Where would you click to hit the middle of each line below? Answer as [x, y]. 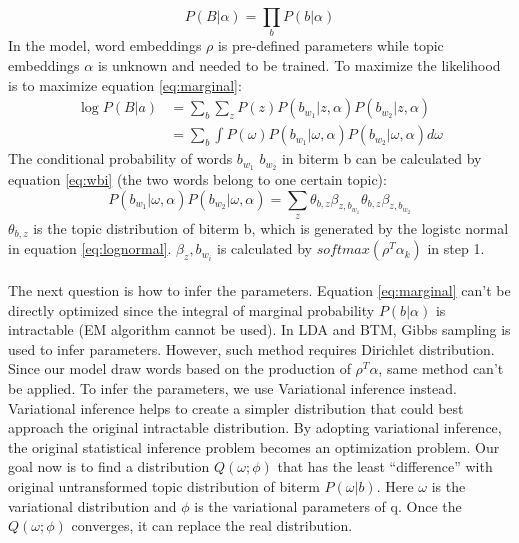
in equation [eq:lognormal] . [90, 248]
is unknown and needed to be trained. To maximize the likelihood [299, 64]
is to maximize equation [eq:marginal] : [125, 84]
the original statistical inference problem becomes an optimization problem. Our [254, 446]
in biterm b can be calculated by [381, 158]
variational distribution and [92, 505]
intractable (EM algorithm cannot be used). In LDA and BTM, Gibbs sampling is [259, 329]
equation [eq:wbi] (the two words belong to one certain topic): [197, 179]
